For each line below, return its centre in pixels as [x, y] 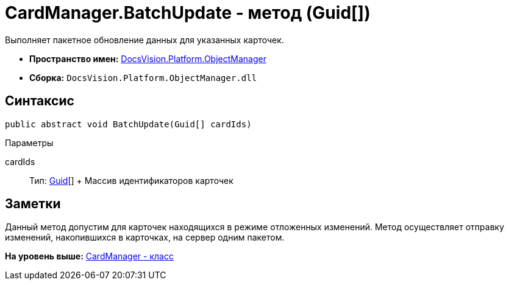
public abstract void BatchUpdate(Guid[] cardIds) [128, 124]
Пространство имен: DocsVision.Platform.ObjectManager [148, 58]
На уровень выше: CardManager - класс [89, 256]
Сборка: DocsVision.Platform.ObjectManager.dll [143, 77]
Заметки [33, 204]
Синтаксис [40, 101]
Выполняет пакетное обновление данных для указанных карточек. [144, 40]
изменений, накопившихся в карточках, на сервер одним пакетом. [145, 237]
